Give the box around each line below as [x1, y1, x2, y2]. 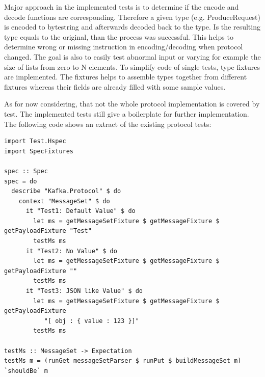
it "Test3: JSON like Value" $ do [25, 287, 143, 295]
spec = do [4, 177, 37, 185]
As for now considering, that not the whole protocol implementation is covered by [4, 98, 260, 109]
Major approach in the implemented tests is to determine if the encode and [4, 2, 239, 12]
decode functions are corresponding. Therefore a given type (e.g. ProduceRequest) [4, 11, 260, 22]
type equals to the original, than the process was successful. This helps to [4, 31, 233, 42]
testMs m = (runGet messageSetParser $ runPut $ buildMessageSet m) [4, 357, 242, 365]
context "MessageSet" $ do [18, 197, 110, 205]
